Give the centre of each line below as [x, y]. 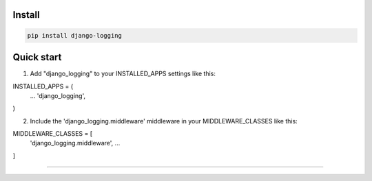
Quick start [37, 57]
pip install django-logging [74, 35]
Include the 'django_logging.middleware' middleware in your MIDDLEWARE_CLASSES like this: [164, 121]
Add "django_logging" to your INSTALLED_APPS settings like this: [123, 74]
